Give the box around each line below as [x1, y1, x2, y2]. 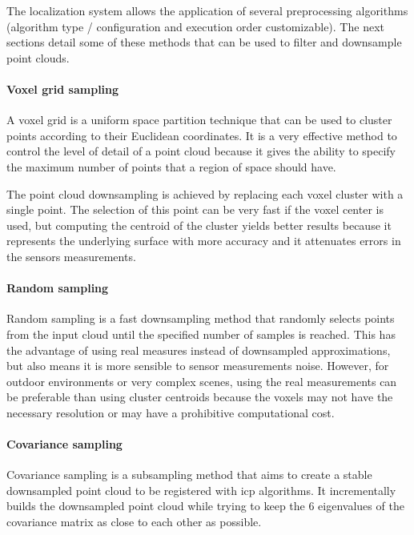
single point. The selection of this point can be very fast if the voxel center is [6, 201, 384, 218]
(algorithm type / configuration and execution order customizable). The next [6, 18, 384, 34]
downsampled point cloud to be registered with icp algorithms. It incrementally [6, 481, 396, 498]
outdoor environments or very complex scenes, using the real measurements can [6, 372, 397, 389]
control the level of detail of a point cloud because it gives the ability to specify [6, 143, 396, 159]
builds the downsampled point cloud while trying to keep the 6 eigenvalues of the [6, 497, 404, 514]
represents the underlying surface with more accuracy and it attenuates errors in [6, 232, 401, 249]
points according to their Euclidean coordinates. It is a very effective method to [6, 127, 397, 143]
